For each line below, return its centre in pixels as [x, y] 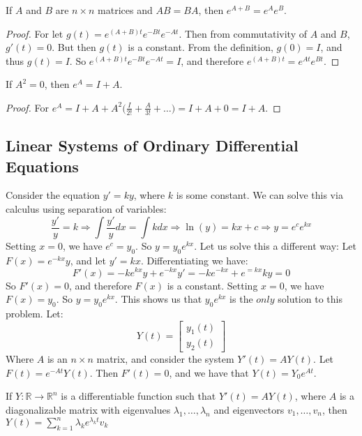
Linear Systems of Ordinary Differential [152, 145]
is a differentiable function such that [138, 396]
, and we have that [209, 372]
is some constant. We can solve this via [259, 195]
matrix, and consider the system [165, 359]
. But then [74, 47]
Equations [42, 166]
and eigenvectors [249, 409]
